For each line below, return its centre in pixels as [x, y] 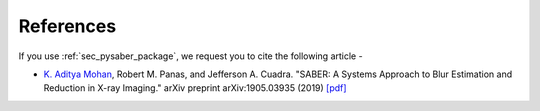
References [67, 26]
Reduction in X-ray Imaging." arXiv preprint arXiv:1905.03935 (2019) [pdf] [195, 88]
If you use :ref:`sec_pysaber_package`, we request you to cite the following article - [191, 56]
